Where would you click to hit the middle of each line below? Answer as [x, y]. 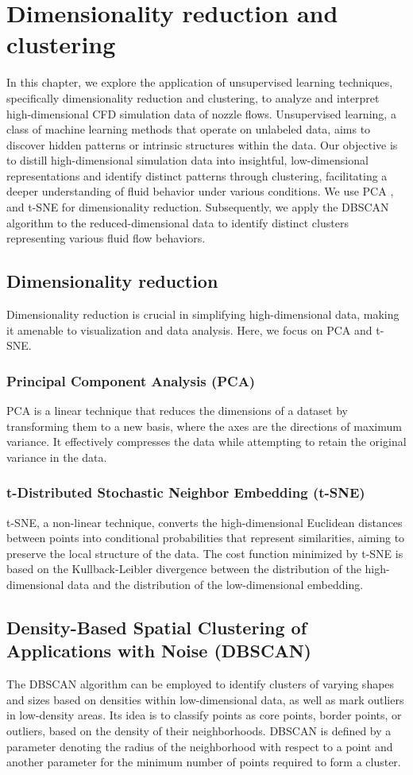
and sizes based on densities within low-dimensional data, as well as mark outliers [205, 699]
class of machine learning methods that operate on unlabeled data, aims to [189, 129]
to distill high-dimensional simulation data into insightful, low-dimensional [187, 160]
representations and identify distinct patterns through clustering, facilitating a [197, 175]
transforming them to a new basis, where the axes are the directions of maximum [204, 426]
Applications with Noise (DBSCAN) [159, 651]
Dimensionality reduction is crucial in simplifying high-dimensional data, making [203, 314]
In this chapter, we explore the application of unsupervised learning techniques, [200, 82]
